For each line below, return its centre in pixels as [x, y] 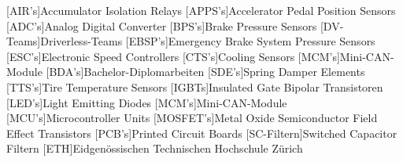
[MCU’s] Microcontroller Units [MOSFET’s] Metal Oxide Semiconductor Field [192, 118]
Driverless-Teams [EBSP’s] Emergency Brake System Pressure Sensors [208, 41]
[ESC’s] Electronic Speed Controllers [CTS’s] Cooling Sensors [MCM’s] [173, 56]
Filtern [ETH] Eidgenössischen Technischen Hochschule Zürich [155, 148]
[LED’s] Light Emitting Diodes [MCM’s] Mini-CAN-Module [147, 102]
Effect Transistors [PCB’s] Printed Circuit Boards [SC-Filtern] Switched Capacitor [202, 133]
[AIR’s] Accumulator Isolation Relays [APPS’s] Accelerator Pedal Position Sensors [201, 10]
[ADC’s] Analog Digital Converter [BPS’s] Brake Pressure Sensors [162, 25]
